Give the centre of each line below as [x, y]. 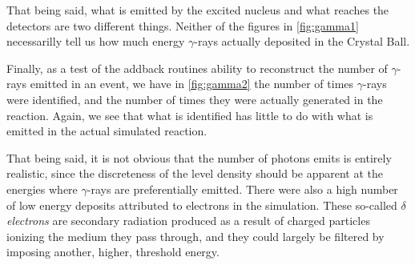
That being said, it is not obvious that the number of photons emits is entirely [199, 157]
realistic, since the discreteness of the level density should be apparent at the [195, 173]
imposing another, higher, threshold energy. [113, 252]
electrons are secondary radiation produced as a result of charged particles [188, 221]
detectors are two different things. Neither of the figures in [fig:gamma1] [183, 25]
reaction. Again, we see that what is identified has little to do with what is [190, 115]
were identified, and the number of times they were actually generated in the [195, 99]
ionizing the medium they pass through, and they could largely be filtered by [195, 236]
